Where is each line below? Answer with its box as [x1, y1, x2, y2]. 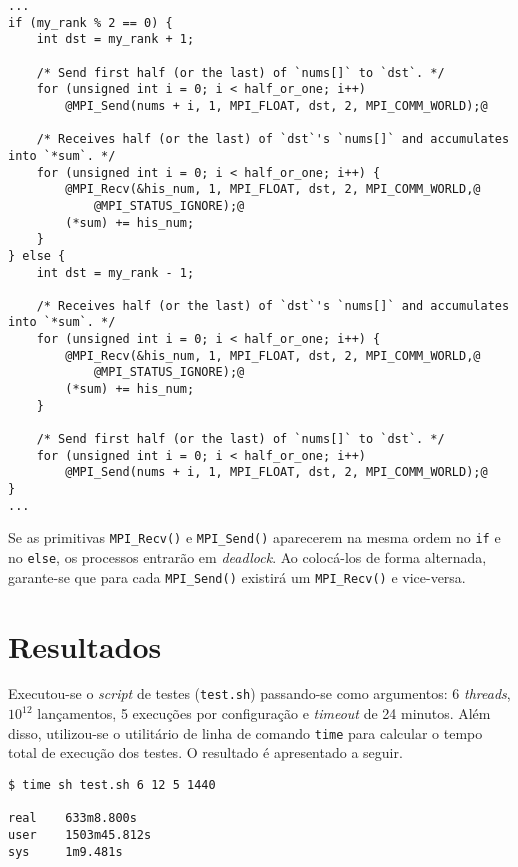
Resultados [8, 625, 162, 666]
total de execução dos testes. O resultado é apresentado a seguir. [8, 742, 403, 763]
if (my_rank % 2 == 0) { [8, 15, 173, 30]
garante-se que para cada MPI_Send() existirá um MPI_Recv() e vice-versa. [8, 566, 466, 587]
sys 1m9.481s [8, 844, 123, 859]
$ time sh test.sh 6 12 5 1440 [8, 777, 216, 792]
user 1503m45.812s [8, 827, 152, 842]
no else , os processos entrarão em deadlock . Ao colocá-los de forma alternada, [8, 547, 487, 567]
